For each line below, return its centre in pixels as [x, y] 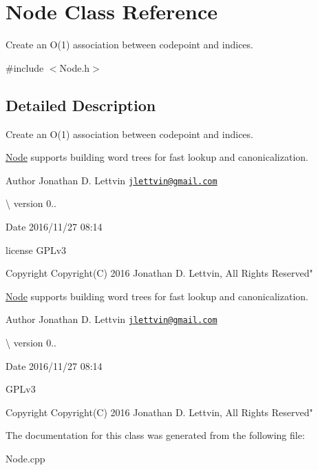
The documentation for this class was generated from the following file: [155, 435]
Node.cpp [25, 458]
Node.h [75, 67]
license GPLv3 [36, 249]
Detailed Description [81, 105]
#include [25, 67]
